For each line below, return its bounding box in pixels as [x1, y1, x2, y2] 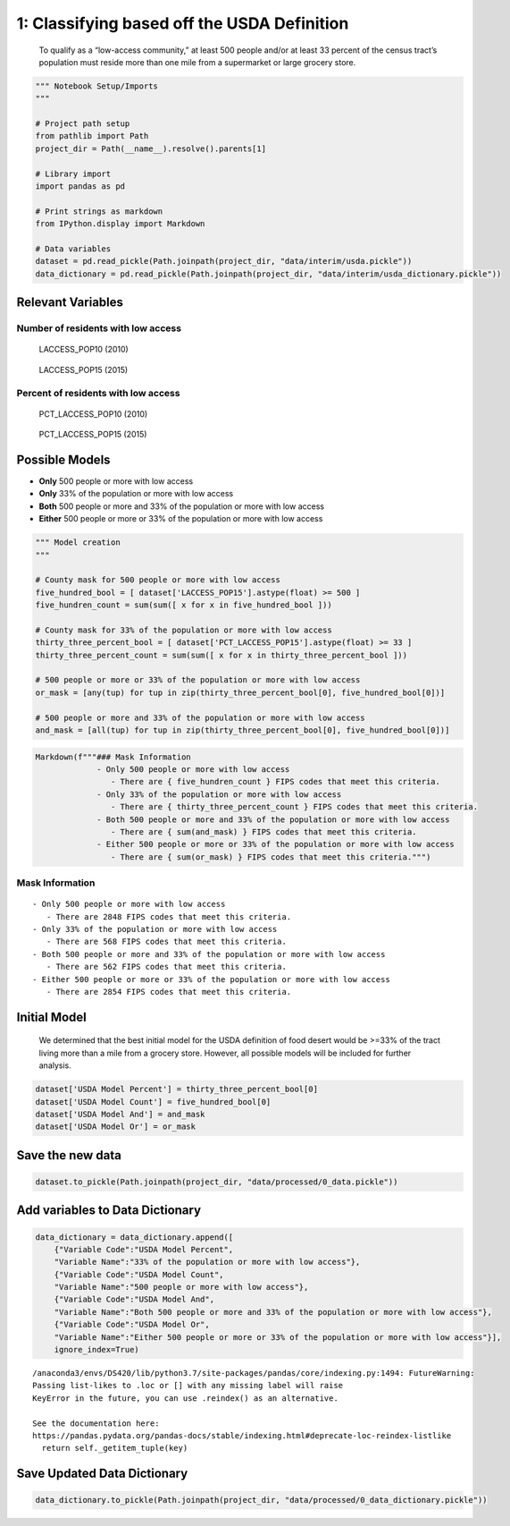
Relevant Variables [16, 295, 124, 310]
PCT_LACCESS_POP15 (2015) [38, 429, 147, 440]
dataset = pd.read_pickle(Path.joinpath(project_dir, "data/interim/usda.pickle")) [35, 256, 413, 267]
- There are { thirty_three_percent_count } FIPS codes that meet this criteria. [110, 801, 478, 812]
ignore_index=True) [54, 1344, 140, 1355]
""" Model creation [35, 538, 121, 547]
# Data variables [35, 244, 112, 254]
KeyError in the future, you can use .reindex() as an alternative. [32, 1393, 339, 1403]
